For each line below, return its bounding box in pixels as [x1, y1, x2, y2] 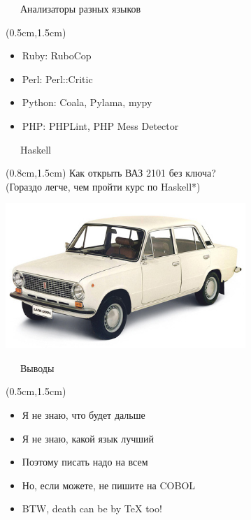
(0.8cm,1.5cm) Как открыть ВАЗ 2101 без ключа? [6, 165, 216, 180]
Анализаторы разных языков [20, 1, 141, 15]
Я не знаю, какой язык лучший [22, 431, 155, 445]
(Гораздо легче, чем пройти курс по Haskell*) [6, 179, 201, 193]
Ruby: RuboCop [22, 48, 92, 63]
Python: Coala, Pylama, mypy [22, 95, 152, 110]
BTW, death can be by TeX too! [22, 501, 162, 516]
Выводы [20, 360, 55, 375]
